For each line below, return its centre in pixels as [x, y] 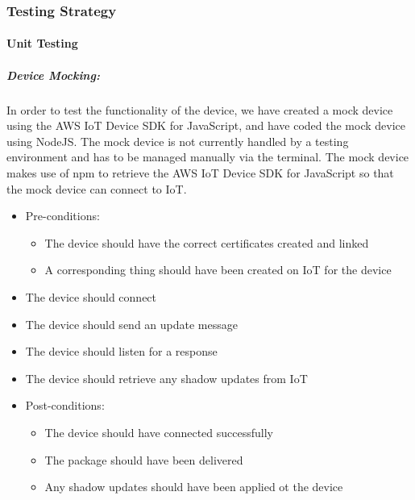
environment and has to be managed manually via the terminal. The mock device [208, 157]
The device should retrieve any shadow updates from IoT [166, 378]
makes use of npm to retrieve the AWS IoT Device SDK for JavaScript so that [200, 172]
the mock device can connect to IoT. [97, 188]
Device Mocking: [53, 75]
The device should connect [91, 296]
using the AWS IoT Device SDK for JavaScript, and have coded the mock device [206, 125]
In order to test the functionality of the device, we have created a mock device [200, 109]
